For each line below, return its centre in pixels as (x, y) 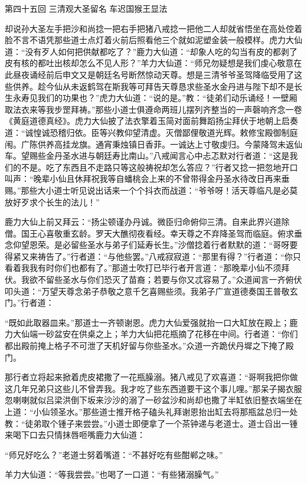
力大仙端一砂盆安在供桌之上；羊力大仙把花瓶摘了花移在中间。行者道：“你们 (151, 334)
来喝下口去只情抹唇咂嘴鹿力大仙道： (75, 435)
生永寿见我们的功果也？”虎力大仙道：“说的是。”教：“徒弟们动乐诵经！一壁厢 (151, 98)
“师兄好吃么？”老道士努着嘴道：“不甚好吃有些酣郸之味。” (114, 454)
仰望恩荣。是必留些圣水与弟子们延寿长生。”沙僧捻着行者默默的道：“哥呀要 (155, 245)
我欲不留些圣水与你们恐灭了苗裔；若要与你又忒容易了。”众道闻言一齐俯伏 (161, 279)
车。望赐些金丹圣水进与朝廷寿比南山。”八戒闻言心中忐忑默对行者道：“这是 (147, 156)
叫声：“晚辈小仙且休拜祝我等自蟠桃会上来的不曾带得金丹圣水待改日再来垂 (147, 179)
